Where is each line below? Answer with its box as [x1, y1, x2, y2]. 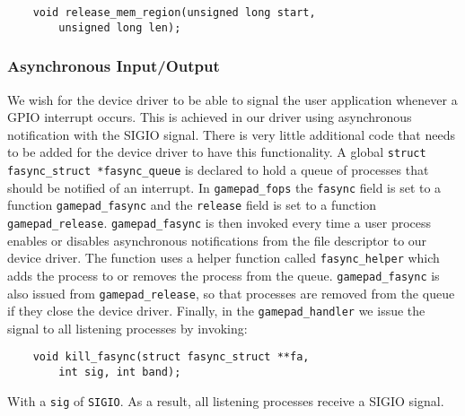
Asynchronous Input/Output [7, 55, 220, 77]
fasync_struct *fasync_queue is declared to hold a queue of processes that [7, 160, 429, 178]
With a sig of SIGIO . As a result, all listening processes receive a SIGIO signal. [7, 391, 444, 410]
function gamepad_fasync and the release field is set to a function [7, 195, 377, 214]
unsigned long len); [58, 21, 181, 34]
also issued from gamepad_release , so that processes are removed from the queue [7, 283, 455, 302]
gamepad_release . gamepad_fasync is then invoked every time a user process [7, 212, 432, 231]
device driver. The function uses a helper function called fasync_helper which [7, 248, 440, 267]
